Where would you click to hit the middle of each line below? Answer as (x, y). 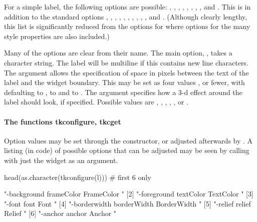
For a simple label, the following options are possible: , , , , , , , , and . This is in (127, 6)
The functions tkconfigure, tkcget (63, 121)
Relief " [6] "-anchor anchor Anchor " (60, 213)
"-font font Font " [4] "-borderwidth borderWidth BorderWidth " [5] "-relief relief (127, 203)
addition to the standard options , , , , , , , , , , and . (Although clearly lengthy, (126, 16)
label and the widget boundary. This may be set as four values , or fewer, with (124, 82)
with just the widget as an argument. (61, 160)
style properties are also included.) (57, 36)
